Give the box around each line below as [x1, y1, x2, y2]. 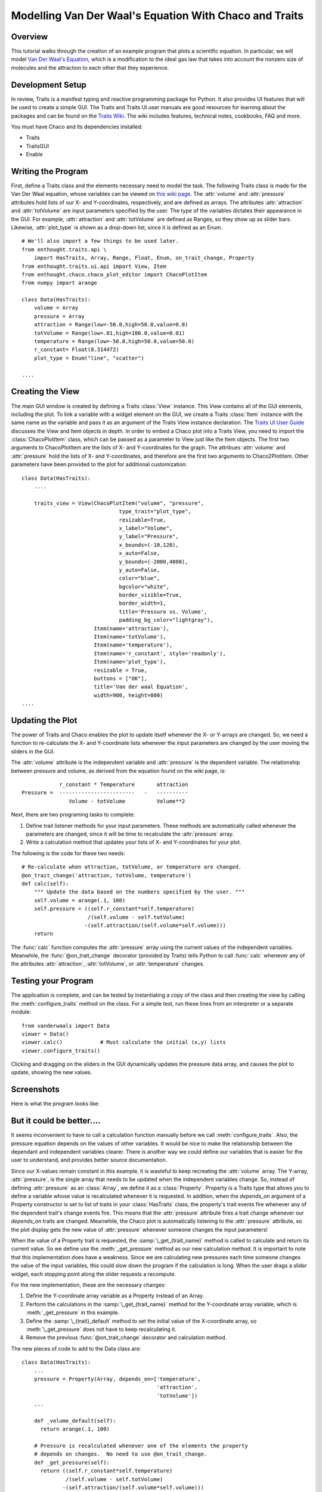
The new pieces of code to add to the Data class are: [11, 1345, 141, 1352]
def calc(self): [21, 880, 69, 887]
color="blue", [119, 575, 160, 582]
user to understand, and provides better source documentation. [11, 1157, 168, 1164]
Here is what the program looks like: [11, 1100, 100, 1107]
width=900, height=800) [93, 692, 163, 698]
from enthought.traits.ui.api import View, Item [21, 263, 166, 270]
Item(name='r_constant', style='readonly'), [93, 650, 226, 656]
